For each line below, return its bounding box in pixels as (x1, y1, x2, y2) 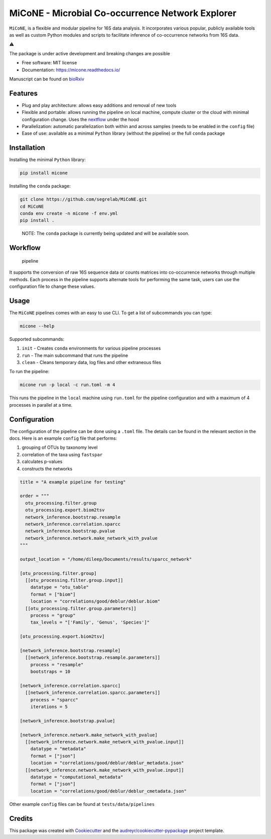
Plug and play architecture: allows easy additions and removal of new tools (22, 102, 177, 108)
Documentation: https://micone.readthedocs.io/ (22, 67, 120, 73)
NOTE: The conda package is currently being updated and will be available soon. (22, 230, 190, 236)
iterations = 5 (30, 704, 68, 710)
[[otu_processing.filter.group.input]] (25, 577, 123, 583)
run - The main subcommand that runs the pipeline (22, 352, 128, 358)
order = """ (20, 493, 50, 499)
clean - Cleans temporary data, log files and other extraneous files (22, 359, 162, 365)
